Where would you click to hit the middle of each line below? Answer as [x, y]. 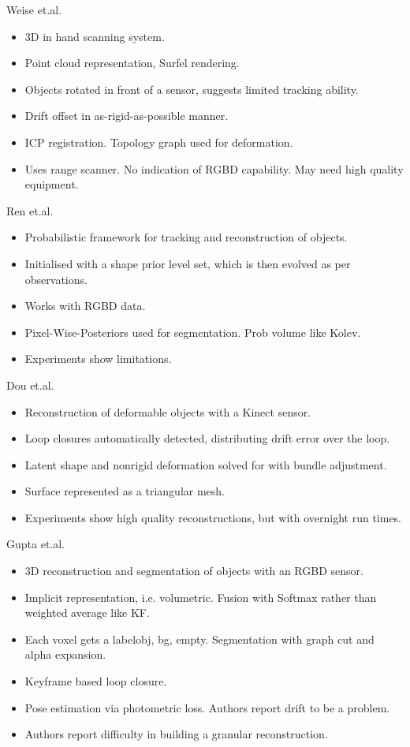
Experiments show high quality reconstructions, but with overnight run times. [213, 517]
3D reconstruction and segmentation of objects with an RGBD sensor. [194, 571]
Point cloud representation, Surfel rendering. [132, 63]
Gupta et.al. [36, 544]
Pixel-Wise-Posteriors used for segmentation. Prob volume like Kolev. [193, 332]
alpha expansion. [65, 654]
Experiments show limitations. [98, 359]
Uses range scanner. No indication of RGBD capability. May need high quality [214, 168]
